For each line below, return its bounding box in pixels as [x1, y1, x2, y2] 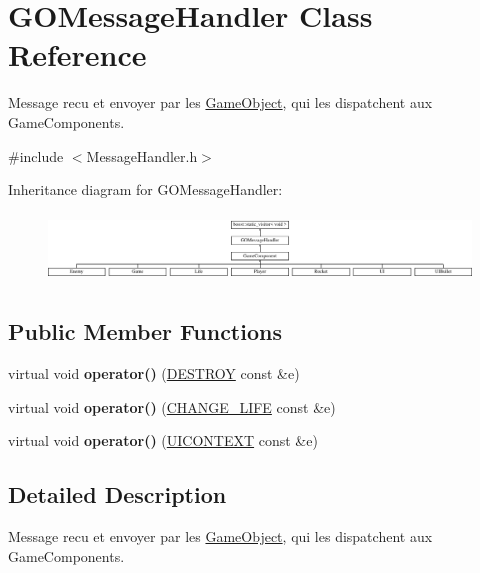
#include [8, 145, 64, 166]
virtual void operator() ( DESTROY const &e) [8, 362, 300, 383]
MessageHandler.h [86, 145, 198, 166]
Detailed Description [8, 479, 227, 510]
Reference [8, 34, 147, 75]
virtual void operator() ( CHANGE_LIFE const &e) [8, 396, 336, 417]
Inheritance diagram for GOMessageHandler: [8, 179, 283, 200]
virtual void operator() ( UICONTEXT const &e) [8, 430, 318, 451]
